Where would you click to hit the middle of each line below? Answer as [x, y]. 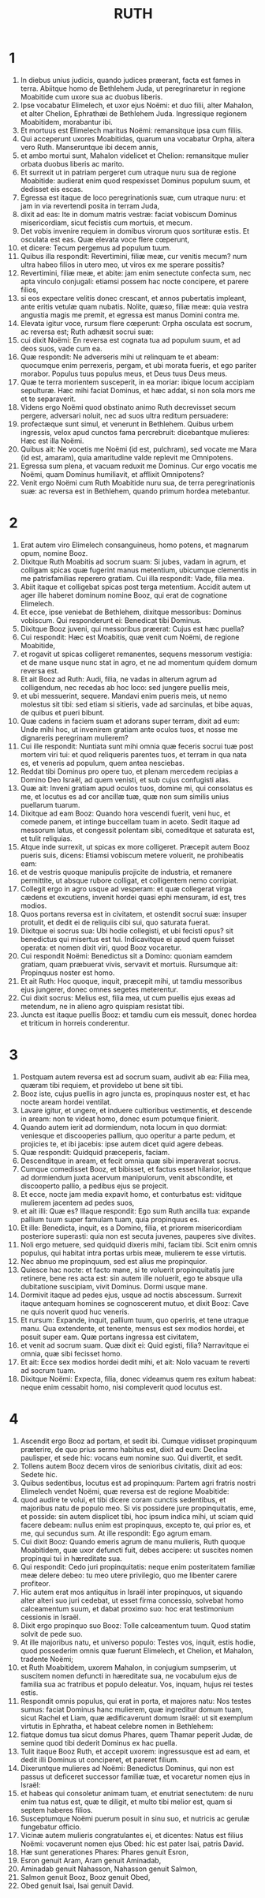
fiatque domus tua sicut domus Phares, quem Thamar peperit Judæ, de [136, 1735]
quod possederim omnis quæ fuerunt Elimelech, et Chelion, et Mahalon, [137, 1650]
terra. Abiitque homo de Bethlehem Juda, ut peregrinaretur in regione [133, 88]
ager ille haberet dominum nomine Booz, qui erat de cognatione [124, 595]
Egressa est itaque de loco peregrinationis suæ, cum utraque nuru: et [133, 197]
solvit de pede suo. [51, 1634]
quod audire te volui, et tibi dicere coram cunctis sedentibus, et [123, 1499]
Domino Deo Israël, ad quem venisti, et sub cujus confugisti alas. [125, 779]
